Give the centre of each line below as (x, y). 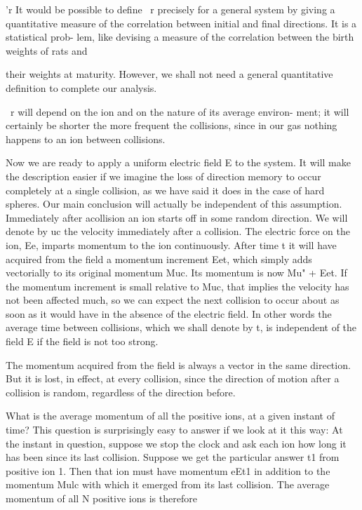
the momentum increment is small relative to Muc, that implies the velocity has (177, 286)
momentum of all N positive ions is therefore (101, 498)
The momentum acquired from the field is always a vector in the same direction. (178, 364)
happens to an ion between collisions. (86, 139)
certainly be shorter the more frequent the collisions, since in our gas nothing (172, 125)
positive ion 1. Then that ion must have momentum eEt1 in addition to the (168, 470)
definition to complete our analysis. (81, 87)
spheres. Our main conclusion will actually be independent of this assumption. (174, 204)
